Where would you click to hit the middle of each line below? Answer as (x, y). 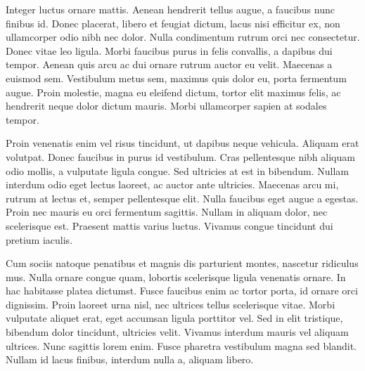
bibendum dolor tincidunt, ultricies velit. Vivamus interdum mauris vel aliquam (177, 332)
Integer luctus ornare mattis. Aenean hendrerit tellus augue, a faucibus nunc (170, 9)
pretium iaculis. (39, 239)
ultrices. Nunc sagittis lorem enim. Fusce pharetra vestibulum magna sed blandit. (181, 345)
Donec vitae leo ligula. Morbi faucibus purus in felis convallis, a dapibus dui (169, 50)
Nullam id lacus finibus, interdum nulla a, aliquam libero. (130, 359)
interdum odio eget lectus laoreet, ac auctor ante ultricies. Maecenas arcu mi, (172, 184)
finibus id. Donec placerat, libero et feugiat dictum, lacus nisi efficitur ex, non (173, 23)
